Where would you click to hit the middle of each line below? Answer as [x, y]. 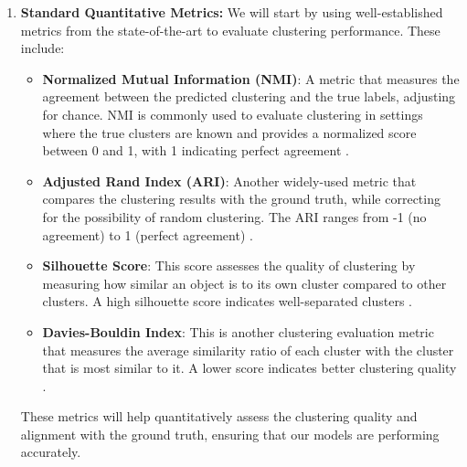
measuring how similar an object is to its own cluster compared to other [244, 283]
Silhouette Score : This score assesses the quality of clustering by [229, 265]
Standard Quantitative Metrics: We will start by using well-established [232, 12]
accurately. [51, 452]
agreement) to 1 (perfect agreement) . [148, 234]
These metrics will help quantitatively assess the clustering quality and [219, 416]
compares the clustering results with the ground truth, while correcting [241, 199]
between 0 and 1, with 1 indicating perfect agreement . [196, 150]
